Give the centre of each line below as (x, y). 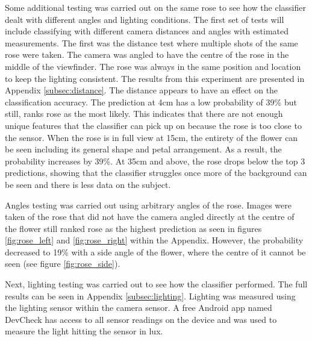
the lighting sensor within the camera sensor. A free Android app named (139, 308)
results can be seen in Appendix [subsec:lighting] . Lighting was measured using (150, 296)
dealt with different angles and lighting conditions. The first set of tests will (145, 19)
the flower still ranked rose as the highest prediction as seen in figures (133, 228)
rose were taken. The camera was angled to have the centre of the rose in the (147, 55)
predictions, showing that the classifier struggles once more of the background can (156, 173)
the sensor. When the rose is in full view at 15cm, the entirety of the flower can (151, 137)
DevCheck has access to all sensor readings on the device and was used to (141, 319)
